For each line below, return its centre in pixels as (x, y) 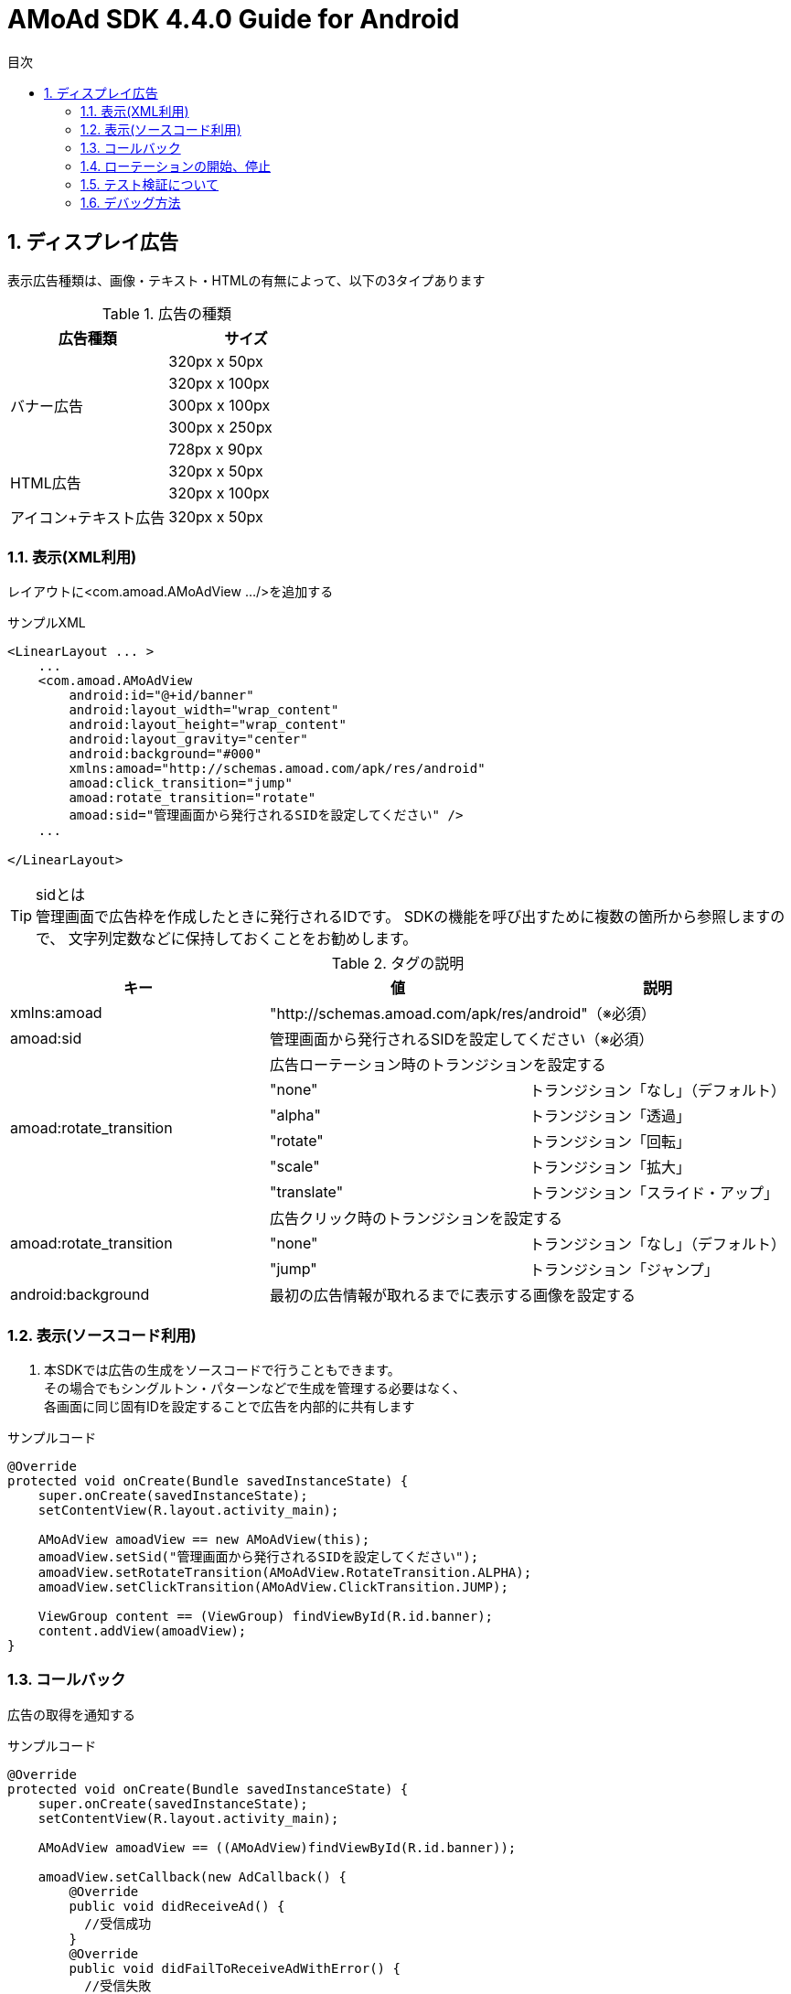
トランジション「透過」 (610, 1116)
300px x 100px (219, 405)
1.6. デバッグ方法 (131, 202)
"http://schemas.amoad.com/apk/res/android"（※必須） (463, 1014)
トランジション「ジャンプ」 (624, 1270)
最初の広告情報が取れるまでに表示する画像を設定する (453, 1296)
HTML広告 (46, 482)
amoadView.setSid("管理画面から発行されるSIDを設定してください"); (258, 1557)
